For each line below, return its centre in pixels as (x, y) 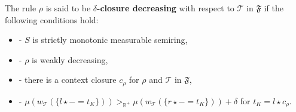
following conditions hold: (52, 19)
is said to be (68, 8)
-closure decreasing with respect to (166, 8)
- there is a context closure (68, 80)
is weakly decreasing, (70, 59)
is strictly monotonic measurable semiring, (110, 40)
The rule (21, 8)
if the (274, 8)
